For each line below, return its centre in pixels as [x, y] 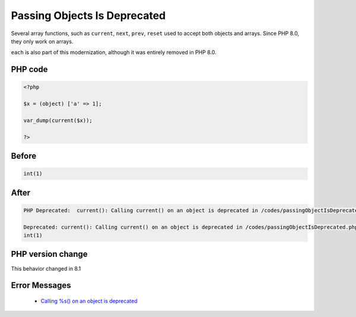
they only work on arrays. [42, 41]
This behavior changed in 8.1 [46, 268]
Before [24, 156]
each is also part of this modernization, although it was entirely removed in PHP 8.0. [114, 52]
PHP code [29, 69]
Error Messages [41, 285]
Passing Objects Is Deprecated [88, 15]
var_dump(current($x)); [58, 120]
